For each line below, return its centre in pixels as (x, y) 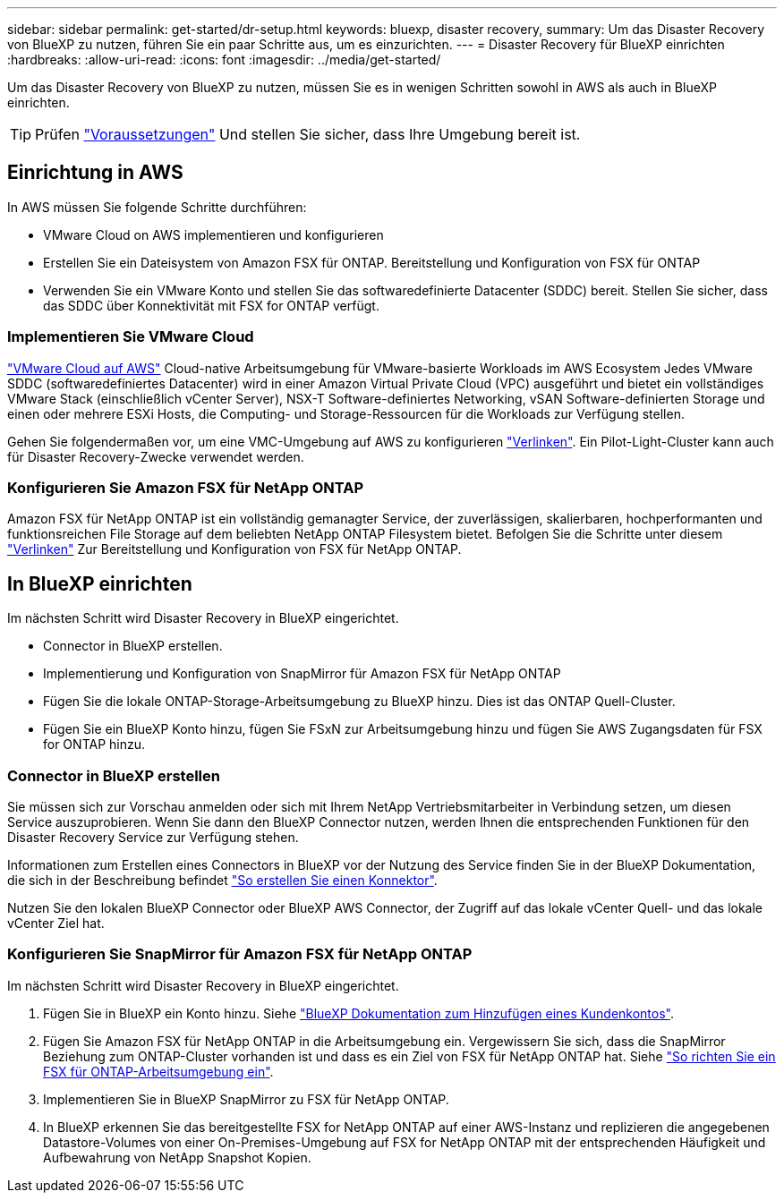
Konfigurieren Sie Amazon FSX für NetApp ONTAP (186, 487)
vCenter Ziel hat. (56, 923)
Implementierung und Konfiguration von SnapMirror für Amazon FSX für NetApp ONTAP (302, 674)
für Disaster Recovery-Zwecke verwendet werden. (156, 456)
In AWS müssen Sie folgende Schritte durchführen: (157, 207)
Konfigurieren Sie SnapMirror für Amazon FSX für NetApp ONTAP (240, 954)
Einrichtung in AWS (95, 173)
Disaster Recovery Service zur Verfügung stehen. (153, 837)
